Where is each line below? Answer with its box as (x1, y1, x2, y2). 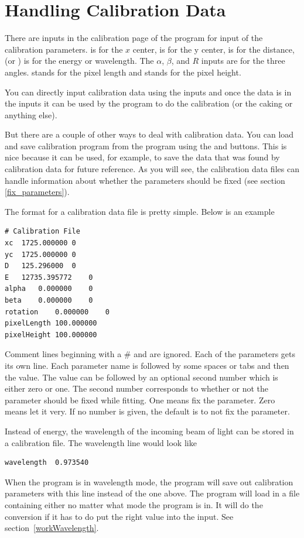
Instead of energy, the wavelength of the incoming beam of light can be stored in (5, 424, 294, 437)
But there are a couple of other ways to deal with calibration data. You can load (5, 128, 294, 141)
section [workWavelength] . (5, 522, 99, 534)
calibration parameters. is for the (5, 43, 123, 55)
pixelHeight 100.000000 (5, 330, 97, 339)
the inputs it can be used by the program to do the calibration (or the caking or (5, 97, 293, 109)
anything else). (5, 108, 57, 121)
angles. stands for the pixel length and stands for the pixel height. (5, 66, 241, 78)
